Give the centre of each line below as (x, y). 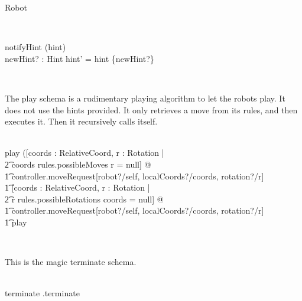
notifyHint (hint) (35, 47)
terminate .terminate (42, 293)
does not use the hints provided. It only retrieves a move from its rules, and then (151, 109)
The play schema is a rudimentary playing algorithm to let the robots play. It (145, 98)
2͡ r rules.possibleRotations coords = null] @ (84, 199)
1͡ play (16, 222)
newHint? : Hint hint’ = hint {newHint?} (79, 58)
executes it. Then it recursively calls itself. (81, 121)
